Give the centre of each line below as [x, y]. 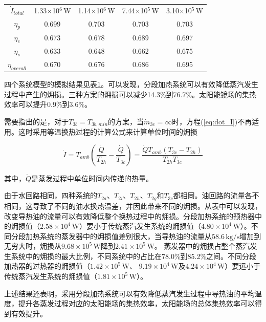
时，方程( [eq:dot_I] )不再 [212, 121]
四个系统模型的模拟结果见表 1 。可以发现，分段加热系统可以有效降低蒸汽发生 [131, 84]
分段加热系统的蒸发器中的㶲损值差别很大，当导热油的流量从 [111, 236]
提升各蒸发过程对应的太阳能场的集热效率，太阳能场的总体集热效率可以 [136, 303]
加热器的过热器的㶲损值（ [47, 266]
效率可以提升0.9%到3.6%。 [48, 104]
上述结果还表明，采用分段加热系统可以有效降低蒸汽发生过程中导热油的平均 [129, 293]
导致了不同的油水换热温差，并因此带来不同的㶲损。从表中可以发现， [147, 206]
